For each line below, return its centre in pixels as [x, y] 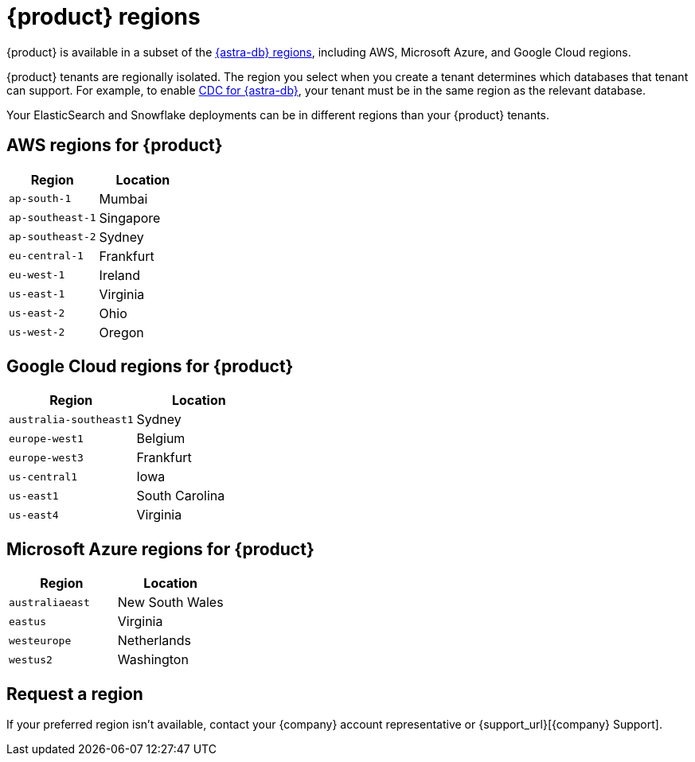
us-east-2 [37, 313]
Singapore [130, 218]
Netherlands [154, 641]
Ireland [120, 275]
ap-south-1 [40, 199]
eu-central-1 [46, 256]
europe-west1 [46, 438]
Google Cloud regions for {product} [150, 367]
